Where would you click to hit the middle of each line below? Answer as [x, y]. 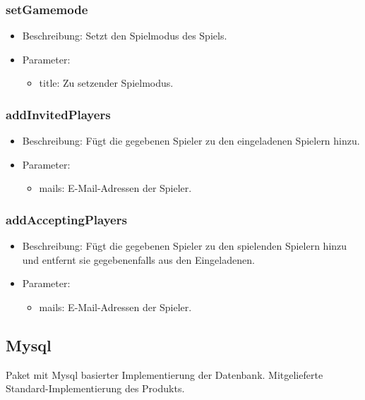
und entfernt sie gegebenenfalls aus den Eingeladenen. [138, 259]
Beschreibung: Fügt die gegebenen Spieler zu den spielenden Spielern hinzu [185, 246]
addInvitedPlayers [58, 114]
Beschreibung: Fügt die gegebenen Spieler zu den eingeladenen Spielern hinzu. [191, 141]
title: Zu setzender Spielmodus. [106, 83]
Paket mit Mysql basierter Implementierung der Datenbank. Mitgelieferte [164, 374]
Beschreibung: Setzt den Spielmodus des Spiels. [125, 36]
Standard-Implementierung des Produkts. [95, 388]
